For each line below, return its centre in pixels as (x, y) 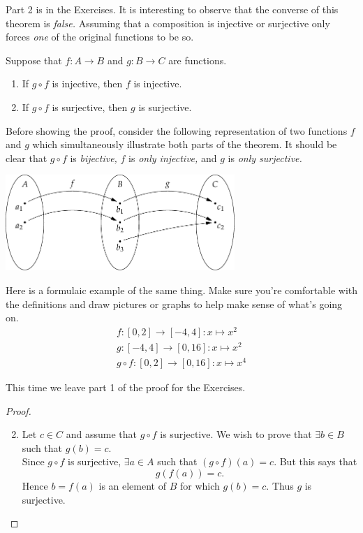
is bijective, (94, 158)
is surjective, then (90, 107)
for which (200, 486)
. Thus (280, 486)
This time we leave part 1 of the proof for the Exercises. (126, 387)
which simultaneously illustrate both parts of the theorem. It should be (185, 144)
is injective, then (87, 83)
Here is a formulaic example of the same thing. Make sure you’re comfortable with (181, 290)
